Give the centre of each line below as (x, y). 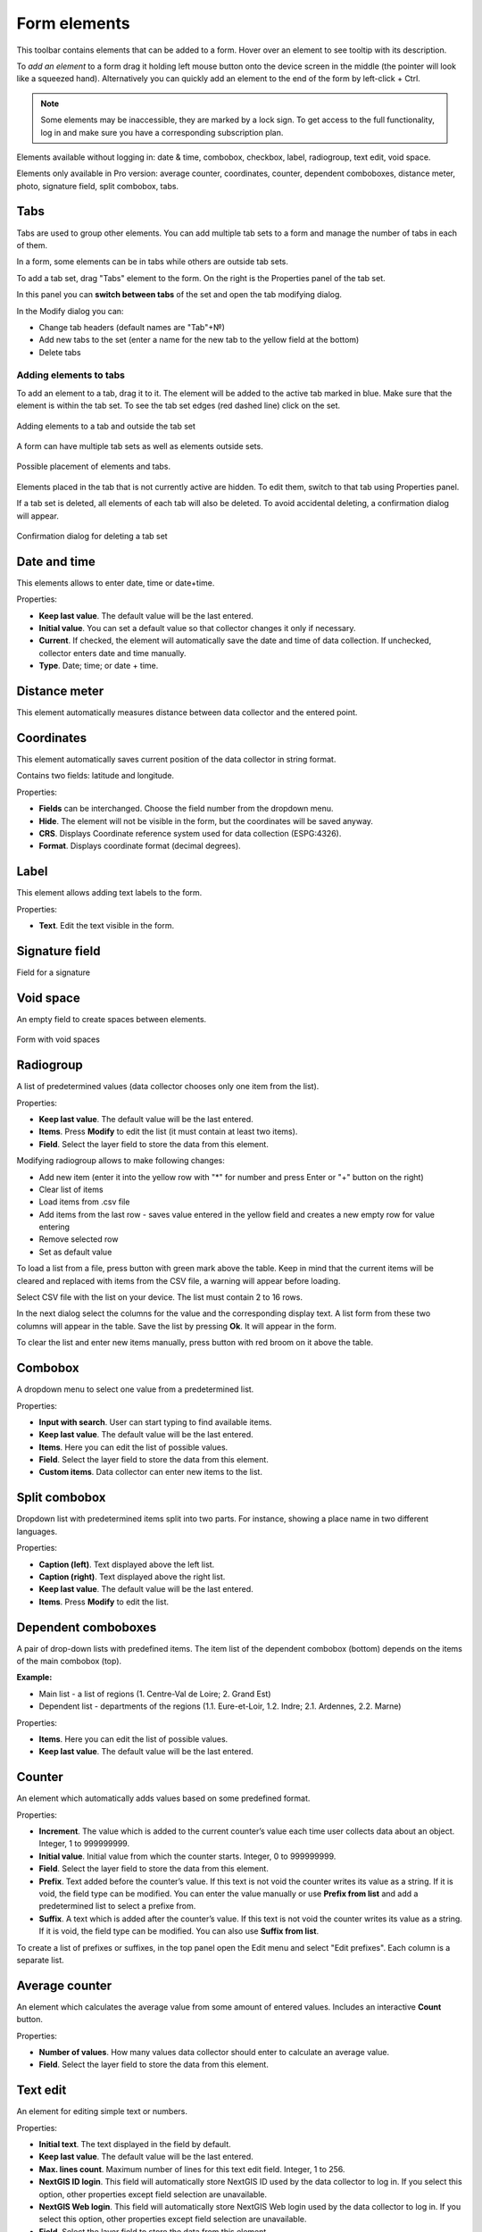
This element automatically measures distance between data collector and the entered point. (187, 712)
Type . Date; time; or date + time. (99, 666)
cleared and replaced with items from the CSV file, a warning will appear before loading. (179, 1280)
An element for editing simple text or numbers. (102, 2111)
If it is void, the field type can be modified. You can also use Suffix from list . (179, 1931)
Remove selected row (79, 1239)
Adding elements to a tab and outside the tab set (106, 426)
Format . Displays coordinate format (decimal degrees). (140, 846)
